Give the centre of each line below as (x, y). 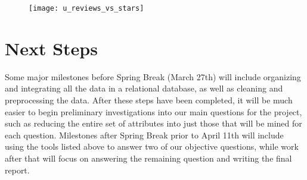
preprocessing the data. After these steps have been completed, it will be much (149, 100)
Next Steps (51, 48)
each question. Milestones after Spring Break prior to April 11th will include (144, 135)
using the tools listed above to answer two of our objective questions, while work (152, 146)
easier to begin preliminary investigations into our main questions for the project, (153, 111)
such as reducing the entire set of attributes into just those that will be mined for (153, 123)
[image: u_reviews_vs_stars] (86, 8)
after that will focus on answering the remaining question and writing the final (148, 158)
